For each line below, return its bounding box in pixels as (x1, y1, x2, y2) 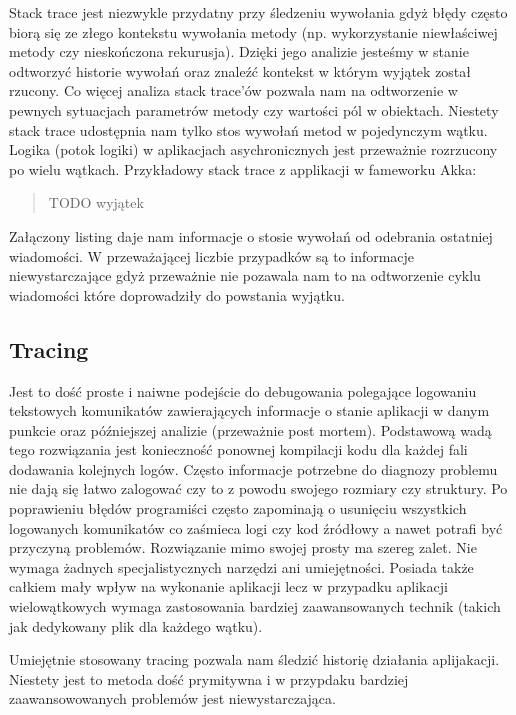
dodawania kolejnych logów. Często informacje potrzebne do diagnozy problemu (9, 458, 498, 479)
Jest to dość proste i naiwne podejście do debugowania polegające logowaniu (9, 380, 477, 401)
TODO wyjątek (48, 192, 144, 213)
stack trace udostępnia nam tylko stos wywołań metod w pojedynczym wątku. (9, 119, 488, 140)
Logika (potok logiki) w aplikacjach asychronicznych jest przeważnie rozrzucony (9, 139, 498, 160)
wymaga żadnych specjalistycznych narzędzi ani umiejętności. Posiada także (9, 556, 474, 577)
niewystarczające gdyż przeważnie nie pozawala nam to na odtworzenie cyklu (9, 265, 481, 286)
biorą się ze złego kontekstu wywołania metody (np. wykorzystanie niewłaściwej (9, 21, 498, 42)
